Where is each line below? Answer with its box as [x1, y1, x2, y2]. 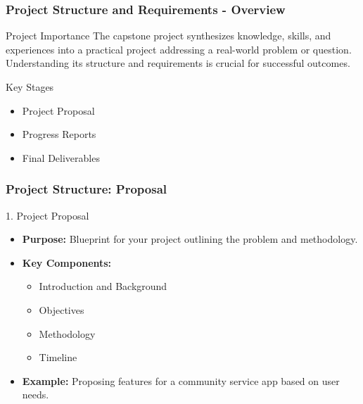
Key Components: [22, 255, 112, 270]
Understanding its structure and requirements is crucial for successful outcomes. [6, 56, 350, 70]
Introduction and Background [39, 279, 167, 293]
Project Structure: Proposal [6, 180, 167, 198]
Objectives [39, 302, 84, 317]
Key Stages [6, 80, 54, 94]
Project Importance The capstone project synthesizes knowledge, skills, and [6, 28, 331, 43]
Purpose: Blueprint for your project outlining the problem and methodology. [22, 232, 358, 246]
